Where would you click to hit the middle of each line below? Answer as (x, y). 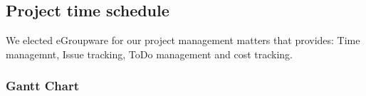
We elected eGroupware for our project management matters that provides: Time (183, 40)
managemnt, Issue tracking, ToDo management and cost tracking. (149, 54)
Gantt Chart (43, 86)
